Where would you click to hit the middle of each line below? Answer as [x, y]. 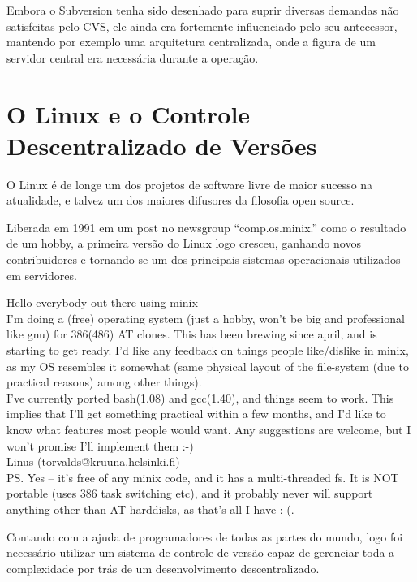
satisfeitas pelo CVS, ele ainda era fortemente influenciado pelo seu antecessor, [202, 26]
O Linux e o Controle [129, 113]
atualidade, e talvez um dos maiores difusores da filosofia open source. [181, 200]
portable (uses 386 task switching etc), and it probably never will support [190, 493]
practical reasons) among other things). [104, 382]
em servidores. [42, 275]
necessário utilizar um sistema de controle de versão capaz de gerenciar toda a [201, 552]
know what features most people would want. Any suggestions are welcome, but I [209, 429]
